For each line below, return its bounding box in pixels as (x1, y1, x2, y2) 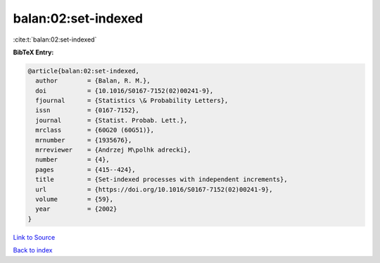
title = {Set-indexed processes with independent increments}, (35, 176, 288, 183)
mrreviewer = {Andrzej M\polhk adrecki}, (35, 146, 191, 154)
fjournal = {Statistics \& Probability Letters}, (35, 97, 229, 105)
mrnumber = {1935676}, (35, 136, 132, 144)
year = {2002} (35, 205, 118, 213)
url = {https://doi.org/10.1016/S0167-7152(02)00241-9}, (35, 185, 273, 193)
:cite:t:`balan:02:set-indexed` (13, 35, 97, 44)
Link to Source (13, 233, 56, 241)
